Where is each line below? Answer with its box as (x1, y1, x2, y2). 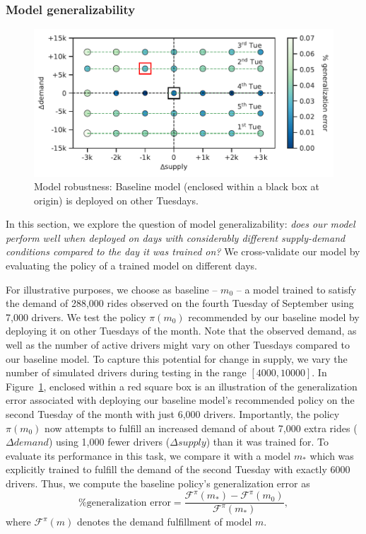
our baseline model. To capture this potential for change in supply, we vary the (6, 351, 348, 366)
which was (309, 448, 354, 463)
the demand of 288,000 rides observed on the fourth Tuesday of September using (6, 296, 354, 310)
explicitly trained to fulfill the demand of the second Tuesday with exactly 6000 (6, 462, 350, 477)
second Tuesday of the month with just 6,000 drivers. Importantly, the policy (6, 407, 340, 422)
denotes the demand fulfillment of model (76, 514, 252, 529)
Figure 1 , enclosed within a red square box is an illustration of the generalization (6, 378, 358, 393)
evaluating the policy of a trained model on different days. (6, 258, 258, 273)
